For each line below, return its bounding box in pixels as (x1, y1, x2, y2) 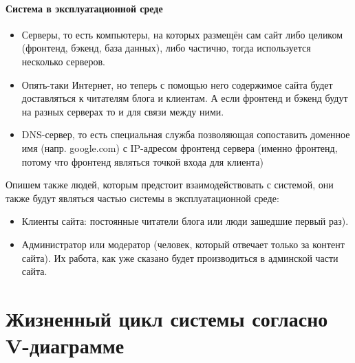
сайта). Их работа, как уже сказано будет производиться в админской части (21, 250, 338, 265)
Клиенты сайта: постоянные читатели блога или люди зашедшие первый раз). (21, 214, 349, 228)
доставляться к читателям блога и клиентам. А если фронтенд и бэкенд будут (21, 91, 348, 105)
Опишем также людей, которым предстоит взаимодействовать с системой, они (6, 177, 334, 192)
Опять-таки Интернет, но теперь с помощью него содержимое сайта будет (21, 77, 333, 91)
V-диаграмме (6, 331, 125, 360)
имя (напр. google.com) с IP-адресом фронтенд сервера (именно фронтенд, (21, 140, 338, 155)
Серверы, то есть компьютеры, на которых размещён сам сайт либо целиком (21, 27, 343, 41)
